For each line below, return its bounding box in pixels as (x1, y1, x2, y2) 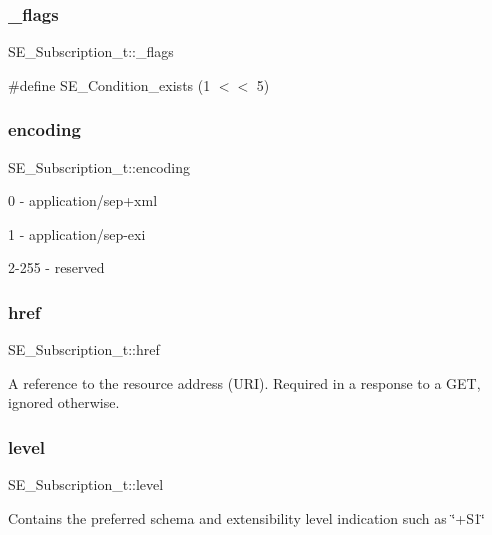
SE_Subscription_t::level (8, 474, 164, 495)
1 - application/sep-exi (8, 223, 146, 244)
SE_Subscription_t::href (8, 339, 160, 360)
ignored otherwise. (8, 392, 120, 413)
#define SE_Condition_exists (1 (8, 74, 211, 95)
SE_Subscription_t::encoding (8, 156, 190, 177)
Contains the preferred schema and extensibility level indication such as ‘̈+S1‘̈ (8, 507, 485, 528)
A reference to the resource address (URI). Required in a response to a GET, (8, 372, 481, 393)
